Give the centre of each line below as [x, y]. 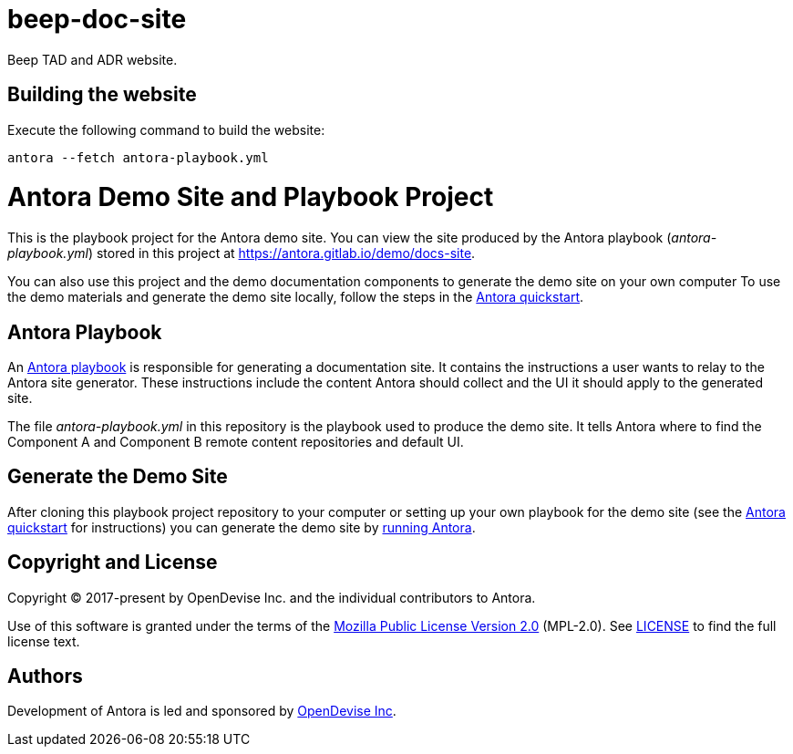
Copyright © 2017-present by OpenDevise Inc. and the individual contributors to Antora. [272, 597]
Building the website [102, 95]
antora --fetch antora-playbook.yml [138, 157]
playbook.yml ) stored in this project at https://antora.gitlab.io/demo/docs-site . [242, 253]
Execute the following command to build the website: [166, 129]
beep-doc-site [97, 19]
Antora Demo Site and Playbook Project [251, 197]
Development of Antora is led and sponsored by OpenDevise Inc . [202, 711]
